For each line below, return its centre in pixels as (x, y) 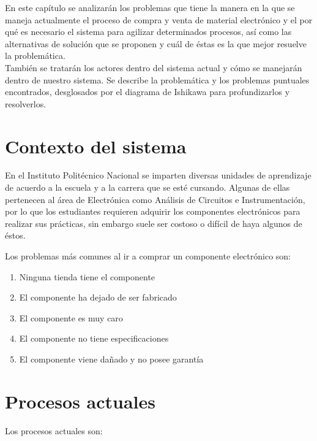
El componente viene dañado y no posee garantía (111, 359)
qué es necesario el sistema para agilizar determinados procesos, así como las (148, 32)
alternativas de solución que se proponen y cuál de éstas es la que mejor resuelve (156, 43)
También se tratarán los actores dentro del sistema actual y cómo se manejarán (154, 67)
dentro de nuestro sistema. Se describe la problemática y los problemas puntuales (157, 79)
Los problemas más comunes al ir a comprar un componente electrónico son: (148, 256)
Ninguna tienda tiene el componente (87, 276)
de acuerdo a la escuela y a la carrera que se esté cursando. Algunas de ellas (147, 187)
